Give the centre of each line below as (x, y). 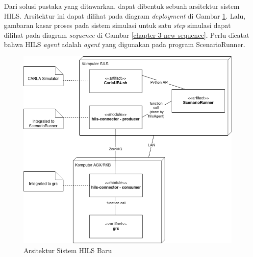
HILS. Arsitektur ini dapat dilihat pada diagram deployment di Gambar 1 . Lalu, (125, 15)
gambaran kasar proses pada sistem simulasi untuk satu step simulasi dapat (117, 25)
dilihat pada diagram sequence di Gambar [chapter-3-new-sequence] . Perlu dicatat (127, 35)
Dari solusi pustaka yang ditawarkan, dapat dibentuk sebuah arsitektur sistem (122, 6)
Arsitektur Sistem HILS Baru (68, 250)
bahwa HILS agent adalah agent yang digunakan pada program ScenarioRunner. (125, 44)
